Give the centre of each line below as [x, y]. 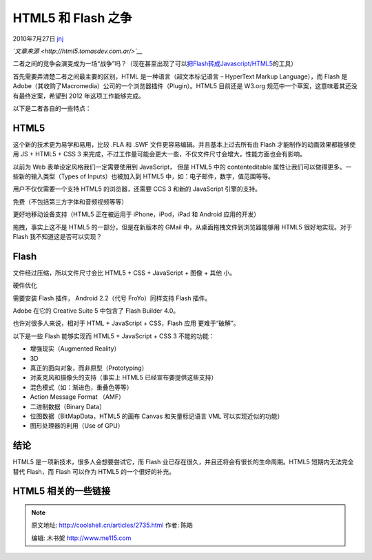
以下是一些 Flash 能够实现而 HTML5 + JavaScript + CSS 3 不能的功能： [114, 336]
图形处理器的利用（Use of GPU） [77, 426]
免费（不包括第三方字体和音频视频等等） [70, 201]
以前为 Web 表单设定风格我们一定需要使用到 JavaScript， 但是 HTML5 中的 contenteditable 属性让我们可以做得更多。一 [182, 167]
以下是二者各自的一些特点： [52, 108]
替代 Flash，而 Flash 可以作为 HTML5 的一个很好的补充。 [94, 471]
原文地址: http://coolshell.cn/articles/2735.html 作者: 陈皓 [112, 525]
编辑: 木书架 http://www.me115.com [81, 538]
